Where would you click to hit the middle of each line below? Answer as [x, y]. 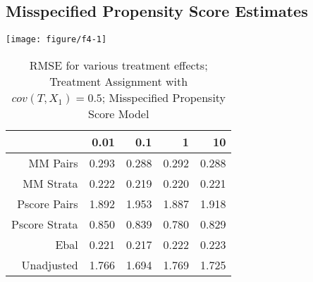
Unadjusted [50, 264]
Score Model [119, 113]
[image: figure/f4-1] [56, 40]
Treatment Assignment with [119, 81]
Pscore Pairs [48, 203]
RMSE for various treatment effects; [118, 65]
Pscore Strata [45, 224]
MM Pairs [53, 162]
